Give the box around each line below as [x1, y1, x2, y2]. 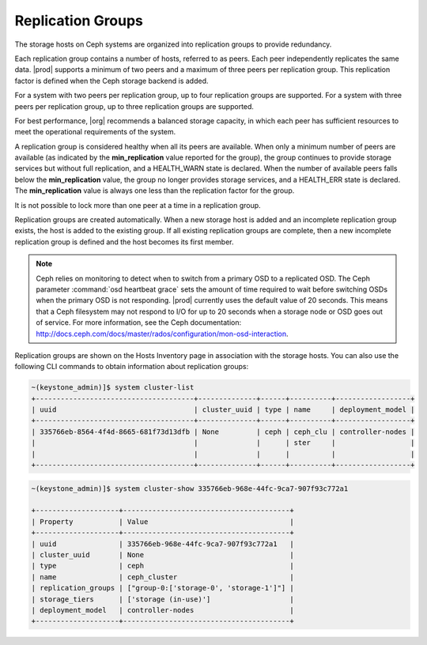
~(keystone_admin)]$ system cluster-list [31, 383, 195, 392]
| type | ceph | [31, 561, 294, 571]
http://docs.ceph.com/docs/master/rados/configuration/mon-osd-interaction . [36, 329, 289, 338]
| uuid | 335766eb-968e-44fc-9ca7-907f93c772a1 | [31, 539, 294, 549]
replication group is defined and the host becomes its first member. [14, 237, 234, 247]
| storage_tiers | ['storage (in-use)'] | [31, 594, 294, 604]
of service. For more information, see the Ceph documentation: [36, 318, 242, 327]
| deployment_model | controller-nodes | [31, 605, 294, 614]
